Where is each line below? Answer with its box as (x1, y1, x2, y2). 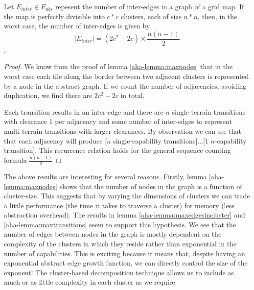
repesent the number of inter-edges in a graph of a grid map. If (55, 1, 244, 11)
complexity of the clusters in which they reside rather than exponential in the (4, 239, 237, 249)
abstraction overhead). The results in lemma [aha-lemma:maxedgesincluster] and (4, 210, 245, 220)
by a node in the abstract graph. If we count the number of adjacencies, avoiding (4, 80, 247, 91)
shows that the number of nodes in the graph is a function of (59, 181, 242, 191)
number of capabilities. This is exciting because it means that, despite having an (4, 248, 245, 258)
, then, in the (198, 11, 237, 21)
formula (4, 155, 27, 165)
